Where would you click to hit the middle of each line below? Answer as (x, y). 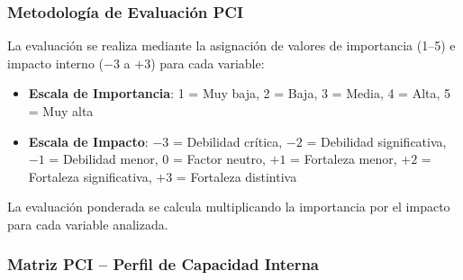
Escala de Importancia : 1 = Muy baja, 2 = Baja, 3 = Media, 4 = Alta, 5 (240, 93)
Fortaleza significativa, (90, 176)
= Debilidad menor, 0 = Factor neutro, (157, 159)
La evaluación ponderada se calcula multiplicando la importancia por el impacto (229, 207)
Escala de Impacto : (88, 141)
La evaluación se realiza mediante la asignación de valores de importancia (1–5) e (231, 45)
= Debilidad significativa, (377, 141)
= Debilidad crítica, (227, 141)
